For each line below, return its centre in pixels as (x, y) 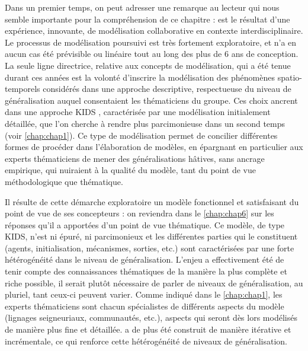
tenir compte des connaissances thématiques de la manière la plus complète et (146, 271)
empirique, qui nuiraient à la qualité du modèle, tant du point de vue (131, 170)
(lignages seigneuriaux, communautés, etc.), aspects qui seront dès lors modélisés (151, 318)
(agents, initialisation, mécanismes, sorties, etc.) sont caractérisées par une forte (150, 248)
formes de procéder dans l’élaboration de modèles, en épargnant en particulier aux (154, 147)
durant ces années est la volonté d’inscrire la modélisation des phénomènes (140, 77)
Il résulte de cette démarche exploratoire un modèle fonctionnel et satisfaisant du (152, 201)
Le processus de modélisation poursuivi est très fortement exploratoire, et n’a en (151, 42)
